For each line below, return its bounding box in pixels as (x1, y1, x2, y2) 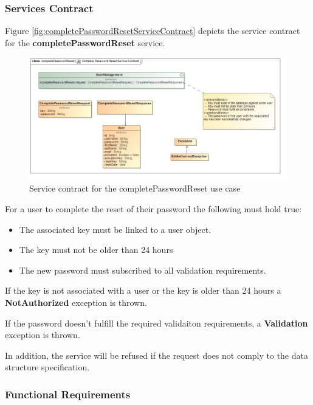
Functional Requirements (5, 386, 131, 401)
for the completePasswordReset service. (5, 36, 165, 49)
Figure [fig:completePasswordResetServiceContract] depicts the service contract (5, 24, 300, 37)
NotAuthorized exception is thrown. (5, 296, 147, 308)
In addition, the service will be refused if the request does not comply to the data (5, 348, 308, 361)
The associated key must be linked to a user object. (19, 223, 212, 235)
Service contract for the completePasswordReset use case (29, 182, 241, 195)
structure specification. (5, 361, 90, 373)
